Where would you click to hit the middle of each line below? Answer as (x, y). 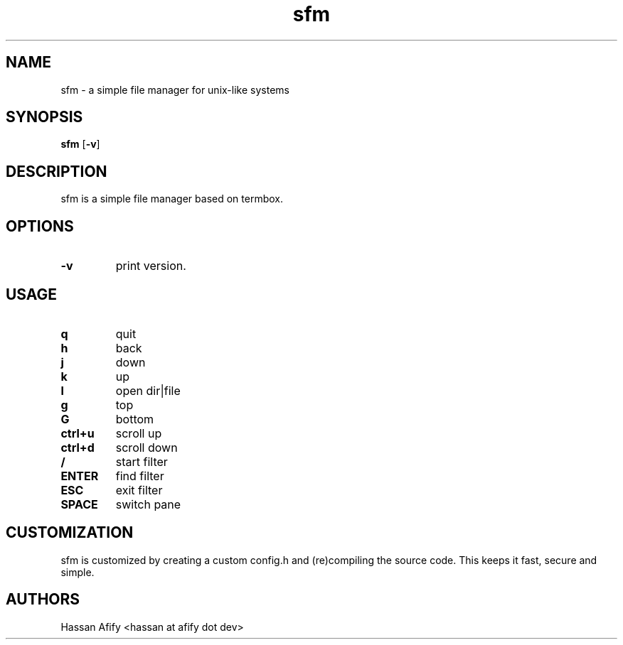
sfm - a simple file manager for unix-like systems (175, 90)
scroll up (139, 433)
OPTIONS (40, 226)
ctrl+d (78, 447)
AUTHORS (43, 600)
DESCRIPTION (57, 171)
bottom (135, 419)
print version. (151, 266)
